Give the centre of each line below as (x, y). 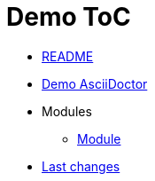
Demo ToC (69, 17)
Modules (67, 111)
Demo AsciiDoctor (95, 83)
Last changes (81, 166)
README (68, 56)
